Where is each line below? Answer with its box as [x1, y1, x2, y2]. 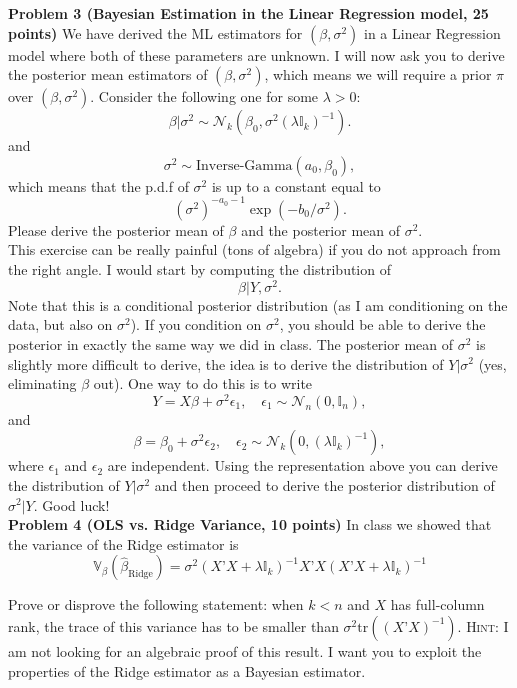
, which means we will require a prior [264, 64, 492, 85]
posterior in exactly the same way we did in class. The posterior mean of [8, 333, 453, 354]
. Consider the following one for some [90, 86, 319, 107]
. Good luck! [33, 494, 110, 515]
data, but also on [8, 314, 113, 335]
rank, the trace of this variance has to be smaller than [8, 615, 339, 636]
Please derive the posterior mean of [8, 219, 224, 240]
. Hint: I [457, 615, 509, 636]
